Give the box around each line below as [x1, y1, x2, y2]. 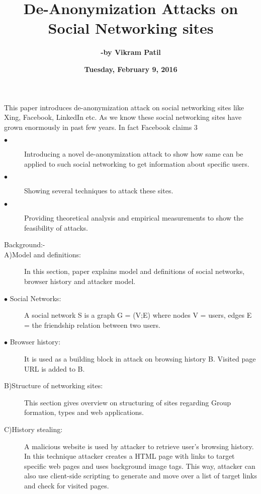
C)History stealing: [4, 424, 63, 434]
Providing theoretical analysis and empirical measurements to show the [24, 213, 243, 223]
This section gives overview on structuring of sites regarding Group [24, 397, 231, 407]
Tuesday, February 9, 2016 [84, 63, 178, 74]
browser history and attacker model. [24, 276, 136, 287]
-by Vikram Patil [101, 47, 161, 57]
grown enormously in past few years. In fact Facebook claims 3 [4, 121, 198, 132]
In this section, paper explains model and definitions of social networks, [24, 266, 245, 276]
